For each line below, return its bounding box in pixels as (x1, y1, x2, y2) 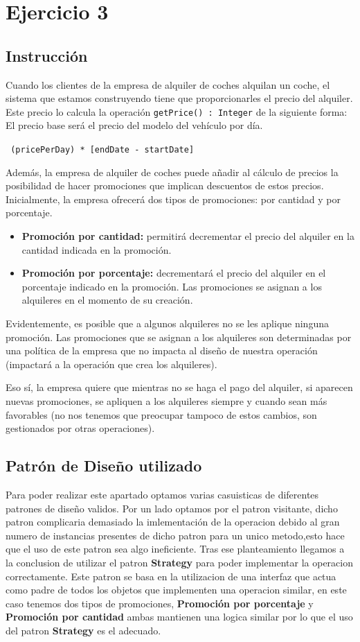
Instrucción (6, 44, 88, 66)
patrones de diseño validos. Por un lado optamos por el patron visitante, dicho (6, 501, 338, 515)
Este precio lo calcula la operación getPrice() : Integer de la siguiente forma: (6, 104, 348, 119)
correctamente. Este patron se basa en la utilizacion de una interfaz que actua (6, 569, 336, 583)
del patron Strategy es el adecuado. (6, 623, 161, 637)
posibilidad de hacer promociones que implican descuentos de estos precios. (6, 178, 324, 193)
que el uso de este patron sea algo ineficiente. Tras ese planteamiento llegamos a (6, 541, 345, 556)
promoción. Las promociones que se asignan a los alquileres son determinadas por (6, 329, 352, 344)
